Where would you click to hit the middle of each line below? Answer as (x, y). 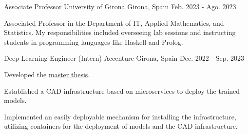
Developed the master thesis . (47, 74)
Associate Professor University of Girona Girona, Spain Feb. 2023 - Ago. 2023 (120, 6)
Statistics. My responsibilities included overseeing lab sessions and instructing (120, 32)
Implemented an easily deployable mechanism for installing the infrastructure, (120, 116)
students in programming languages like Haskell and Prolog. (94, 42)
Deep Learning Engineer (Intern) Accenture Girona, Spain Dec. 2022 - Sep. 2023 (124, 58)
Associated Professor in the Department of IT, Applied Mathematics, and (114, 23)
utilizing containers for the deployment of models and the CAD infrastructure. (121, 126)
